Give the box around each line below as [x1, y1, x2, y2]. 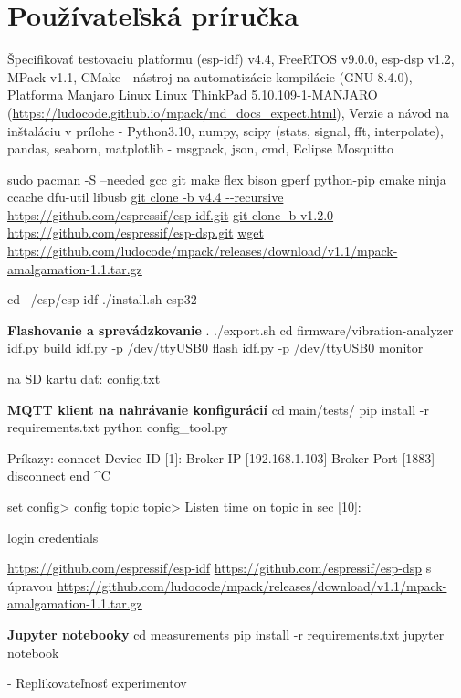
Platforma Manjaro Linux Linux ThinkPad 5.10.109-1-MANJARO [7, 85, 378, 104]
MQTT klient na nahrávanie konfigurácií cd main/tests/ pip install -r [7, 399, 429, 418]
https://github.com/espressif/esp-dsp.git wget [7, 223, 264, 242]
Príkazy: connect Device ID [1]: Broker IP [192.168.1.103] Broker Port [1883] [7, 448, 435, 467]
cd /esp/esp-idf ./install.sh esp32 [7, 290, 197, 309]
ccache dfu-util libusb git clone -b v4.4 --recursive [7, 187, 284, 206]
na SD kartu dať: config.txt [7, 369, 161, 388]
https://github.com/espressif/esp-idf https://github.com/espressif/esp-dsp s [7, 558, 432, 577]
